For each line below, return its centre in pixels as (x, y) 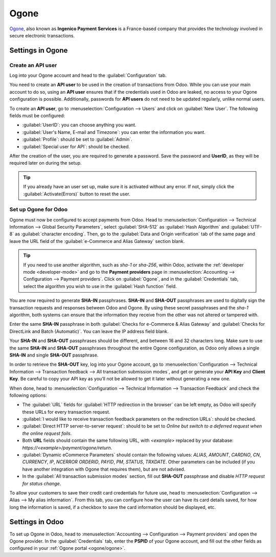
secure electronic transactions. (42, 35)
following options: (28, 395)
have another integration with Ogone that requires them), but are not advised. (104, 469)
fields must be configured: (37, 116)
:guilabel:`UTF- (246, 227)
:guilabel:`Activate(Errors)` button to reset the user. (77, 194)
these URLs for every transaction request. (66, 412)
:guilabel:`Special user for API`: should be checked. (76, 146)
